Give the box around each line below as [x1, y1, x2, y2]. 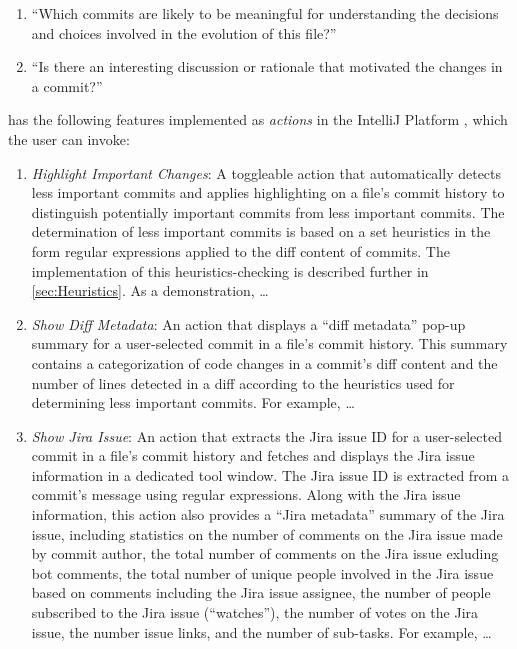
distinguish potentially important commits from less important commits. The [31, 201, 505, 222]
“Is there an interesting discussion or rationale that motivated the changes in [31, 56, 503, 77]
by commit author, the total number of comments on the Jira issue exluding [31, 543, 499, 564]
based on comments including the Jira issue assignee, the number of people [31, 582, 491, 603]
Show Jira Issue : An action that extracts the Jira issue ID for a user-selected [31, 425, 502, 446]
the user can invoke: [8, 128, 130, 149]
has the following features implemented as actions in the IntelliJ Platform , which [8, 109, 508, 130]
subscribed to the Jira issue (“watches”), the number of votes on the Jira [31, 602, 479, 623]
